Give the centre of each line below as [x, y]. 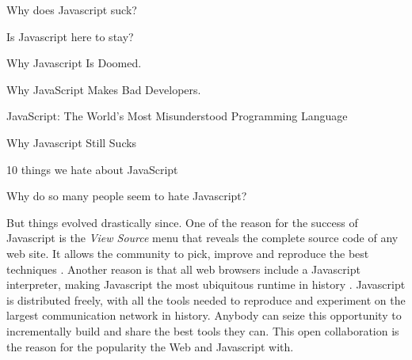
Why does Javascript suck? [72, 9]
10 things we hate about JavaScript [92, 169]
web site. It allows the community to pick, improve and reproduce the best [188, 253]
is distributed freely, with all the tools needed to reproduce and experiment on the [206, 299]
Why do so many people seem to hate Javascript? [127, 196]
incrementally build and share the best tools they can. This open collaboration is [203, 330]
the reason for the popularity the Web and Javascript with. [150, 346]
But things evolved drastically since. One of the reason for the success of [182, 222]
